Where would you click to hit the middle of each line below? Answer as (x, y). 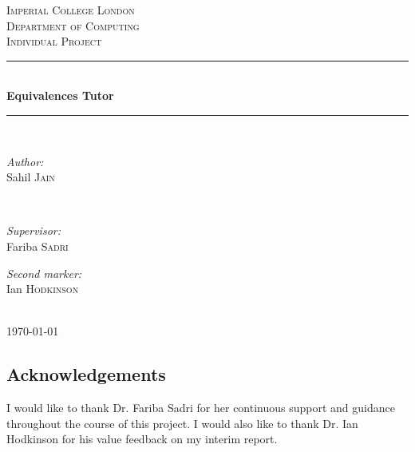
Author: (25, 161)
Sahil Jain (31, 177)
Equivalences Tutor (60, 95)
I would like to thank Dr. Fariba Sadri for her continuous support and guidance (201, 408)
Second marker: (44, 273)
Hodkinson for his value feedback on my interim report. (142, 439)
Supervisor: (34, 230)
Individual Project (54, 41)
